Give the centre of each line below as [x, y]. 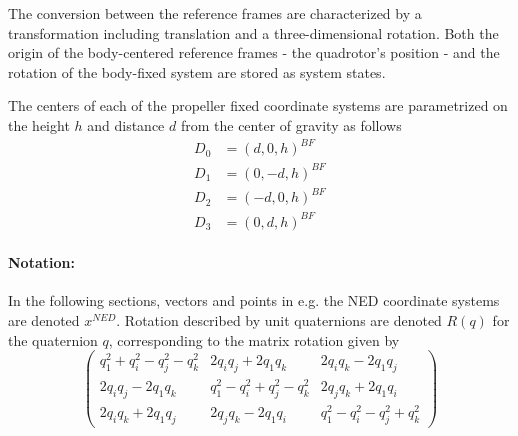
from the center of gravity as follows [291, 124]
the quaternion [53, 339]
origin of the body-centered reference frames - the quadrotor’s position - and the [254, 52]
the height [39, 124]
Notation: [41, 262]
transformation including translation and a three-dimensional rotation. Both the [253, 32]
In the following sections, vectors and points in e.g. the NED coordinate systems [254, 300]
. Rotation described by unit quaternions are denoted [279, 320]
